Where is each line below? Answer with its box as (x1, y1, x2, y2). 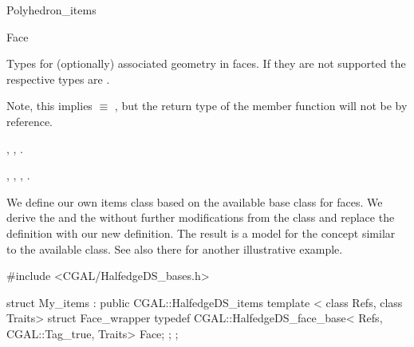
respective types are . (6, 70, 110, 87)
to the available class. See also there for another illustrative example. (6, 240, 343, 257)
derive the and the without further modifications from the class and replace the (6, 209, 395, 226)
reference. (6, 112, 53, 129)
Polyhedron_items (6, 2, 97, 18)
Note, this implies (6, 97, 93, 114)
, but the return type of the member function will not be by (114, 97, 408, 114)
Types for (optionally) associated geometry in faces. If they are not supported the (6, 55, 406, 72)
